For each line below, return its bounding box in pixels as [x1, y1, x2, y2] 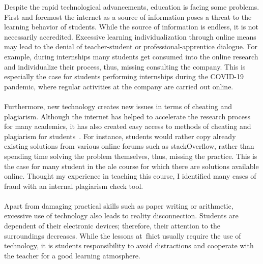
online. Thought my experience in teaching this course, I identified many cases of [4, 171, 256, 181]
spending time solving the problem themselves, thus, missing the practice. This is [4, 150, 257, 161]
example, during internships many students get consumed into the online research [4, 51, 258, 61]
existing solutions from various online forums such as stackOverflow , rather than [4, 141, 254, 151]
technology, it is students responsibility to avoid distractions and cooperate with [4, 240, 254, 251]
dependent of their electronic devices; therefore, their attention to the [4, 220, 220, 231]
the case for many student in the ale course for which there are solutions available [4, 160, 259, 171]
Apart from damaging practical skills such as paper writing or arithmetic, [4, 200, 233, 211]
